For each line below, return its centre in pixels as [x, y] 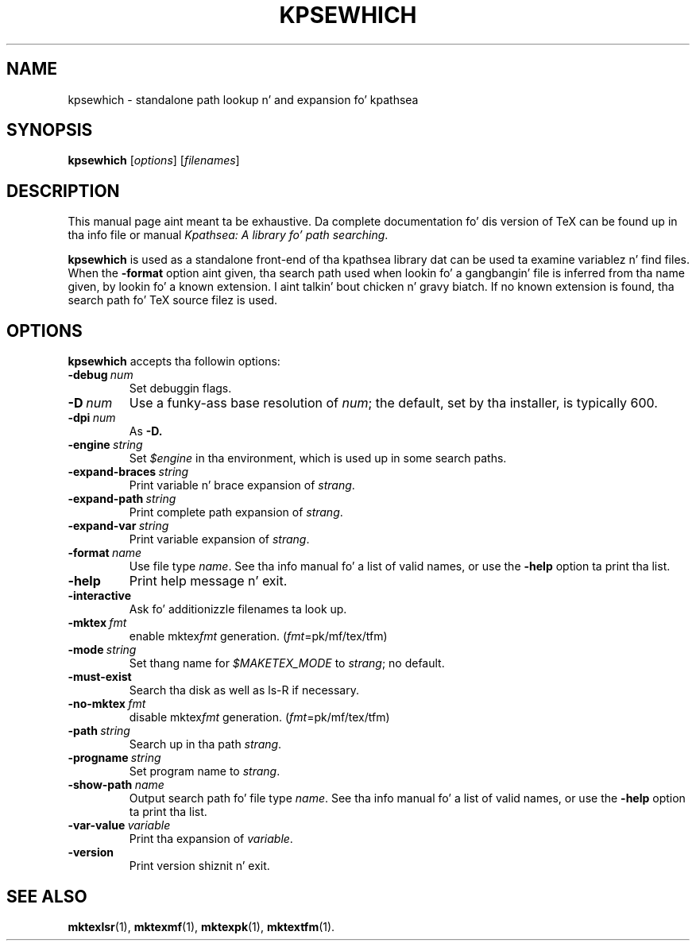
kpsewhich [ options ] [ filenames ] [154, 160]
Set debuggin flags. [180, 388]
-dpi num [92, 418]
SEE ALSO [47, 896]
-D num [90, 403]
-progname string [114, 758]
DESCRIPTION [63, 191]
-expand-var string [118, 526]
